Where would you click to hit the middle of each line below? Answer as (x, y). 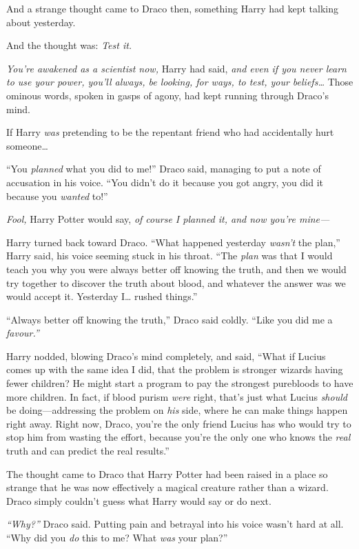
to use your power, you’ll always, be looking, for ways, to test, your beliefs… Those (180, 82)
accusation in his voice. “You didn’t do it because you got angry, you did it (165, 182)
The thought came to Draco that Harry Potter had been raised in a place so (167, 473)
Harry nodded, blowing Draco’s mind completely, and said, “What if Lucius (166, 356)
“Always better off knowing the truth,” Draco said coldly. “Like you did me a (170, 319)
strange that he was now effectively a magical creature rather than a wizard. (167, 487)
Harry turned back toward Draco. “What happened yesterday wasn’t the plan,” (173, 242)
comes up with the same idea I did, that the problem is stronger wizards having (175, 369)
